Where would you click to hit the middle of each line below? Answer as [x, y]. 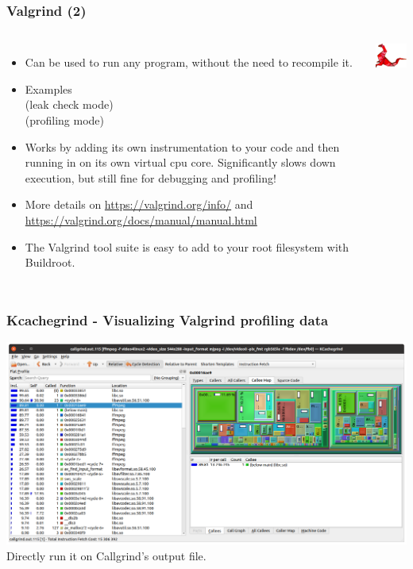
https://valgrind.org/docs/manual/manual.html [141, 219]
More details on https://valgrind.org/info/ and [139, 204]
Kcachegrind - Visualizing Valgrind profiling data [168, 319]
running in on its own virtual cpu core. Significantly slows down [180, 162]
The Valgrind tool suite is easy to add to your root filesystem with [187, 246]
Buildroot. [50, 262]
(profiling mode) [65, 120]
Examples [48, 88]
